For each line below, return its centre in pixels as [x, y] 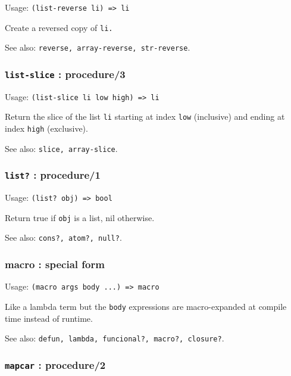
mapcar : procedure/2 [55, 364]
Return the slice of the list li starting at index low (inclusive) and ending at [145, 116]
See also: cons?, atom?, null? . [63, 237]
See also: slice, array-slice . [61, 148]
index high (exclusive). [46, 128]
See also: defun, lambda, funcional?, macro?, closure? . [115, 338]
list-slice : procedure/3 [65, 74]
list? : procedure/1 [53, 175]
